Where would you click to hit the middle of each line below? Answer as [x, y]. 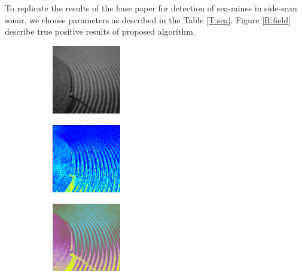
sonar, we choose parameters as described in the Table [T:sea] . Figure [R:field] [148, 19]
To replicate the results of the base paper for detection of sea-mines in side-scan [151, 8]
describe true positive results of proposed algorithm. [100, 31]
